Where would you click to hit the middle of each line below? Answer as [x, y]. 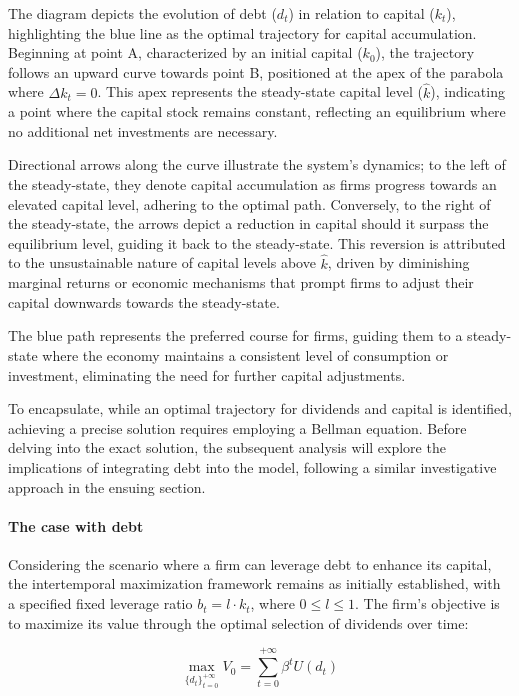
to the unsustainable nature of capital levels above [162, 262]
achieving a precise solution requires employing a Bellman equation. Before [237, 427]
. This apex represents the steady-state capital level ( [260, 91]
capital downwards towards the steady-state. [144, 301]
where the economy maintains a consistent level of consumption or [245, 354]
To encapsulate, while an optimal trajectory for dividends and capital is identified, [260, 408]
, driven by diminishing [398, 262]
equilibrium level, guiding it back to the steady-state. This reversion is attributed [257, 242]
